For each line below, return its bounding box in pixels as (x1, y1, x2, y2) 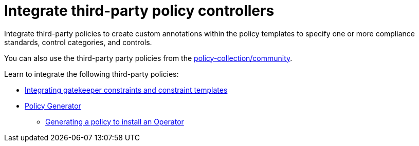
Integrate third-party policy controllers (4, 2, 275, 19)
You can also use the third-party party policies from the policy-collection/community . (4, 53, 293, 62)
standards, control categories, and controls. (4, 37, 152, 47)
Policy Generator (25, 101, 81, 110)
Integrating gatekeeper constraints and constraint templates (25, 85, 228, 94)
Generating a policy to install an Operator (45, 117, 184, 126)
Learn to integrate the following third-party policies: (4, 69, 179, 78)
